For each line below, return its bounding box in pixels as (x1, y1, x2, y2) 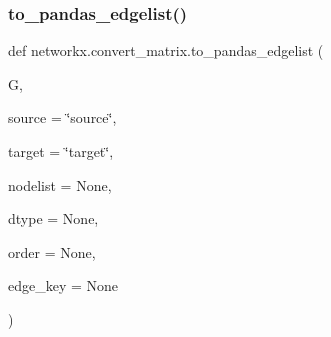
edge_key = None (8, 275, 119, 296)
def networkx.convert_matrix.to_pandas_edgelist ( (8, 40, 324, 61)
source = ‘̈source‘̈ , (8, 107, 117, 128)
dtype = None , (8, 208, 99, 229)
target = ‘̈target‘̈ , (8, 141, 114, 161)
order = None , (8, 241, 96, 262)
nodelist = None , (8, 174, 112, 195)
